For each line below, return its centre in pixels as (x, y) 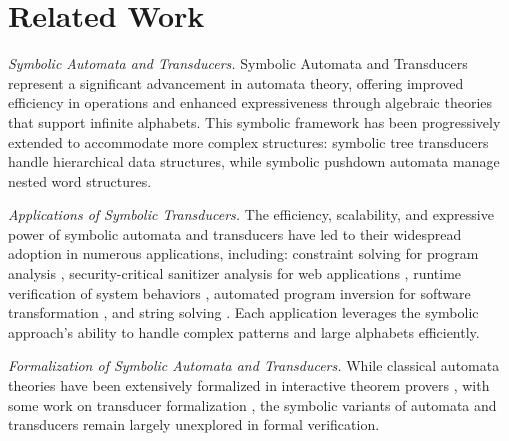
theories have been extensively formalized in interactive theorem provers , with (249, 385)
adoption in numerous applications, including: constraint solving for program (243, 253)
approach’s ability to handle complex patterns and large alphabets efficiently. (244, 331)
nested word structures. (80, 180)
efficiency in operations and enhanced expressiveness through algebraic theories (250, 102)
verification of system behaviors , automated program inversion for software (239, 292)
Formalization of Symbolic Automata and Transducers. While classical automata (254, 365)
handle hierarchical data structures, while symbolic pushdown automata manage (254, 161)
